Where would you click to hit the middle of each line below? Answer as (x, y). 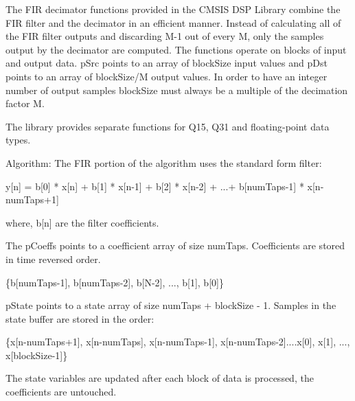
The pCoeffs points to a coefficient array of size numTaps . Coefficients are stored (175, 245)
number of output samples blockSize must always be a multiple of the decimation (177, 90)
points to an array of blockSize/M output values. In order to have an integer (167, 76)
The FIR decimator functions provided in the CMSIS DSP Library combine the (173, 9)
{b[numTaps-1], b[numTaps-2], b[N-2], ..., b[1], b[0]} (115, 282)
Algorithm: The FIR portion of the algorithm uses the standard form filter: (164, 162)
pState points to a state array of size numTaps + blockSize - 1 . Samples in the (171, 305)
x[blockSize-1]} (37, 355)
